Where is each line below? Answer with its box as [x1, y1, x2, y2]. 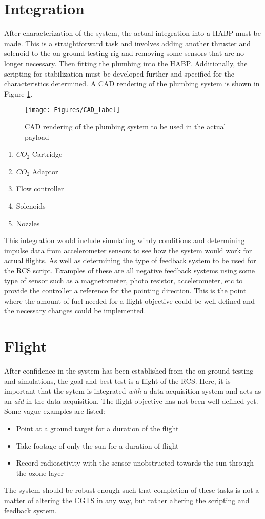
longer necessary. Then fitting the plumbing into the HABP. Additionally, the [4, 58, 248, 68]
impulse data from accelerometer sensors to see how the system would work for [4, 245, 252, 255]
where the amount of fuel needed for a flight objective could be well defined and [4, 295, 255, 306]
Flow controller [16, 183, 64, 194]
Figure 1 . [4, 88, 33, 99]
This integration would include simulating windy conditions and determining [4, 235, 245, 246]
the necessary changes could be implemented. [4, 305, 146, 316]
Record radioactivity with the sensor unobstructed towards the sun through [16, 457, 254, 468]
